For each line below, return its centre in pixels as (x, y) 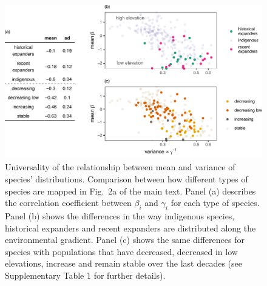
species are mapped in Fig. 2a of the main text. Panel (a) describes (130, 191)
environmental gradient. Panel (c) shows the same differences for (125, 240)
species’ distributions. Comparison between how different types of (127, 179)
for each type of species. (215, 203)
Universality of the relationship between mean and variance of (120, 167)
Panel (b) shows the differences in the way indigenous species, (120, 215)
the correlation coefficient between (68, 203)
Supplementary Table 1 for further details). (85, 275)
